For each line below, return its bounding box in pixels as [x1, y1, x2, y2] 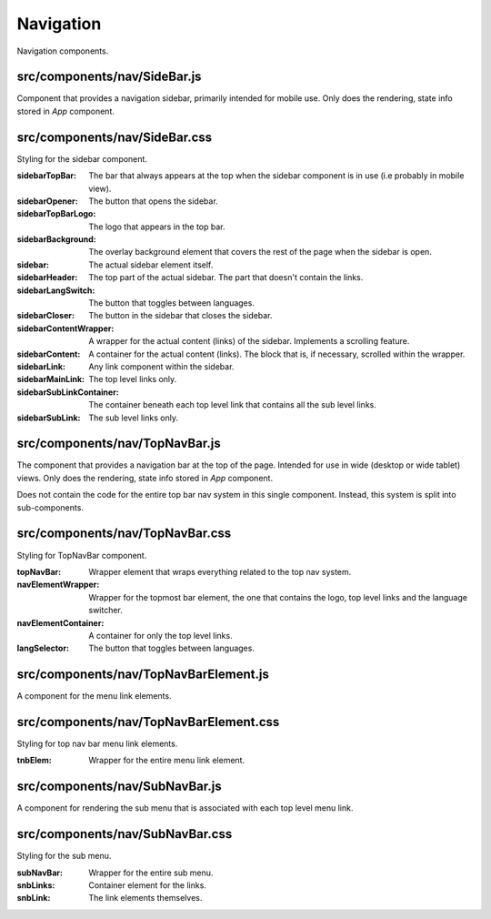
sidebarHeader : [16, 272, 78, 283]
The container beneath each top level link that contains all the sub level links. [88, 399, 376, 410]
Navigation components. [16, 45, 109, 56]
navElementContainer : [16, 617, 105, 628]
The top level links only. [88, 374, 177, 385]
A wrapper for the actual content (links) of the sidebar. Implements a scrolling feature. [88, 336, 410, 347]
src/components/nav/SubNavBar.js [16, 779, 222, 794]
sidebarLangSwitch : [16, 285, 95, 296]
